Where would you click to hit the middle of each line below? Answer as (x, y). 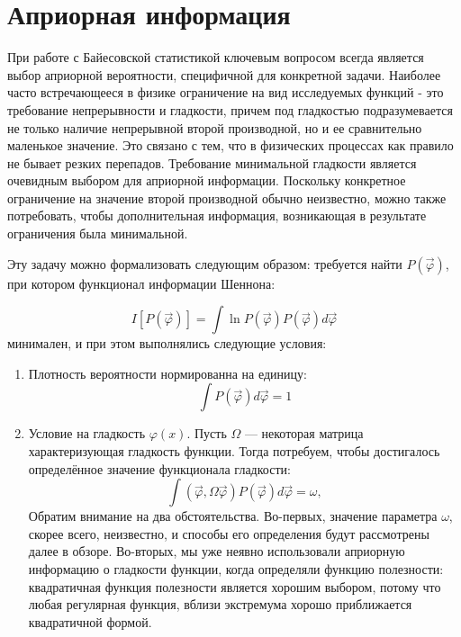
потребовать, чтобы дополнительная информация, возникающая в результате (217, 215)
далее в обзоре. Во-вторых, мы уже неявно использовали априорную (217, 551)
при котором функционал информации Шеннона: (141, 283)
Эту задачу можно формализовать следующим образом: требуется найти (205, 263)
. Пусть (207, 433)
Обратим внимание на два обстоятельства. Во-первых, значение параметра (233, 516)
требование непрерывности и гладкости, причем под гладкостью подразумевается (230, 109)
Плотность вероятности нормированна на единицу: (167, 373)
